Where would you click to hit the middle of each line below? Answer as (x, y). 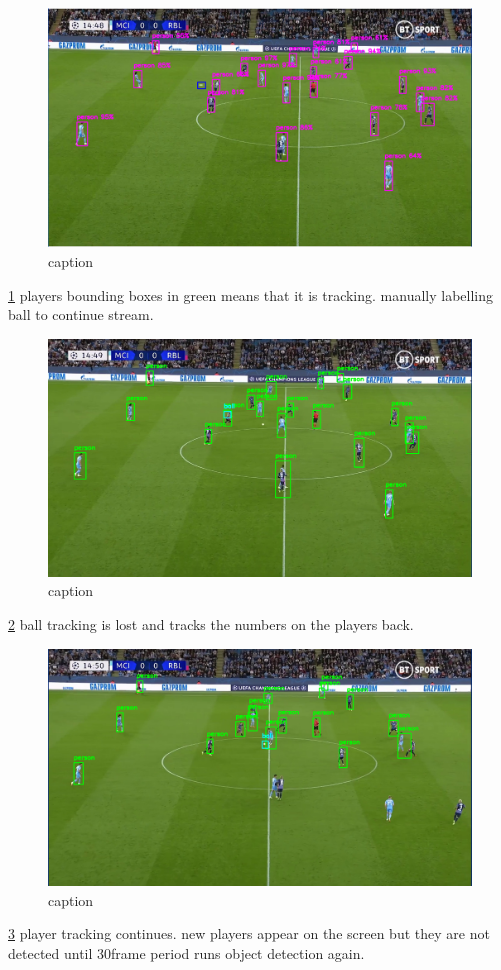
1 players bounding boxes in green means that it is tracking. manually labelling (251, 294)
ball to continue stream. (81, 314)
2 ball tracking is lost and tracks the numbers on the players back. (211, 623)
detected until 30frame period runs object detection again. (186, 953)
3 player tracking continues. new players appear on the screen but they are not (249, 933)
